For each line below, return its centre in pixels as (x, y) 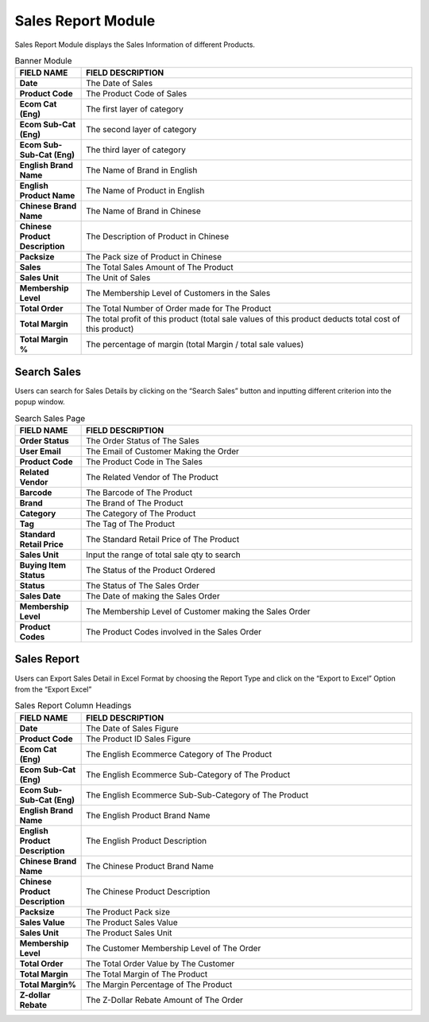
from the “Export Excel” (53, 689)
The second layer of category (141, 130)
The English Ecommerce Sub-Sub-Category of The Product (197, 794)
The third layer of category (136, 150)
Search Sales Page (50, 418)
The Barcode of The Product (139, 492)
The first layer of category (135, 109)
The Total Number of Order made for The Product (179, 309)
